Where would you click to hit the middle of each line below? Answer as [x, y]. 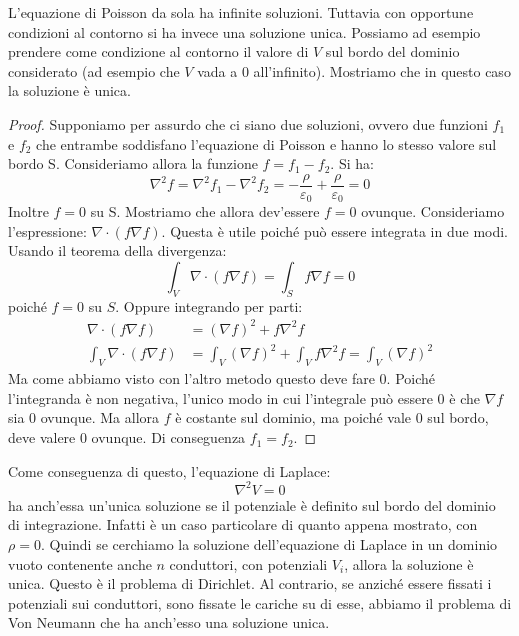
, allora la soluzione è [409, 563]
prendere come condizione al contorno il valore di [158, 51]
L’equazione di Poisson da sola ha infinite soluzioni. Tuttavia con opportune [241, 12]
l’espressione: [47, 230]
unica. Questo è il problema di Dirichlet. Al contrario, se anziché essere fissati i [250, 583]
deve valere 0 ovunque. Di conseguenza [127, 437]
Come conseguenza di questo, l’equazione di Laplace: [169, 470]
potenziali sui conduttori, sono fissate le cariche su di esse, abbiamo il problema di [260, 602]
